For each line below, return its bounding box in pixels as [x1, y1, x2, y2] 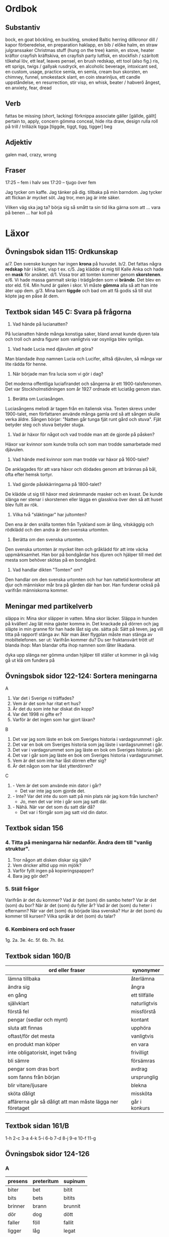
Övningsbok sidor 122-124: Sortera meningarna [5, 672, 157, 680]
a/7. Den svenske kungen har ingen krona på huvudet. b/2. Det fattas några [5, 261, 162, 267]
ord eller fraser [48, 966, 86, 974]
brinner [8, 1203, 25, 1210]
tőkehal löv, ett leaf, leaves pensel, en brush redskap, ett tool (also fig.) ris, [5, 58, 159, 64]
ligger [8, 1227, 22, 1234]
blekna [130, 1082, 147, 1089]
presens [8, 1178, 28, 1185]
